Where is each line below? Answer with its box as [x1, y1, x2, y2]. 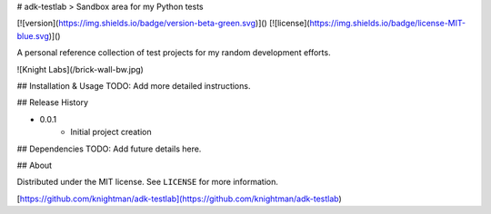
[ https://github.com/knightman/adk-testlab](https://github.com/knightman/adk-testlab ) [16, 193, 343, 204]
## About [16, 160, 53, 170]
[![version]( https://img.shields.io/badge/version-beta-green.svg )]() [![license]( [16, 18, 310, 29]
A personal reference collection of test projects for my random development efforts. [16, 47, 331, 58]
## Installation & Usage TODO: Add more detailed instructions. [16, 80, 251, 91]
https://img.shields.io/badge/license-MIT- [309, 18, 466, 29]
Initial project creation [70, 127, 152, 138]
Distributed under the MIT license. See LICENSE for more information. [16, 177, 279, 188]
